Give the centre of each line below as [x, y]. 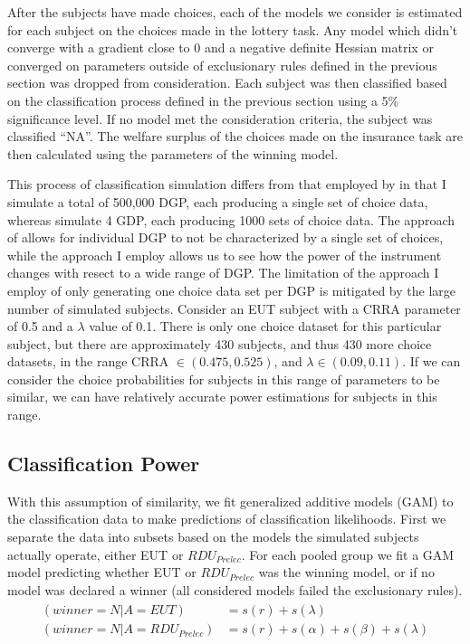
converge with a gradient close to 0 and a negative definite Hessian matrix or [221, 47]
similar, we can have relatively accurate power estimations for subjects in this [222, 397]
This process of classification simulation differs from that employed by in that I [227, 184]
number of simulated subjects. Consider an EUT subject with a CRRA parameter [234, 308]
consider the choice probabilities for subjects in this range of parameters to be [224, 379]
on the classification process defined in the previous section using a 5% [203, 100]
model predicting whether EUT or [102, 572]
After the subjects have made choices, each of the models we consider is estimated [235, 12]
